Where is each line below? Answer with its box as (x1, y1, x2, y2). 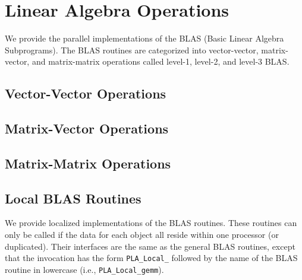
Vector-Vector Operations (5, 84, 166, 103)
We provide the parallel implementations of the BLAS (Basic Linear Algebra (5, 32, 284, 44)
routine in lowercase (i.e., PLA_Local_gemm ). (5, 263, 164, 275)
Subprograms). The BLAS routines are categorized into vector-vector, (5, 43, 259, 56)
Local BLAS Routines (5, 189, 141, 207)
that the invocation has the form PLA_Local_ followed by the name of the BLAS (5, 252, 298, 264)
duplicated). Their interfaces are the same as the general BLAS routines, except (5, 240, 295, 252)
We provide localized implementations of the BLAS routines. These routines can (5, 217, 297, 229)
